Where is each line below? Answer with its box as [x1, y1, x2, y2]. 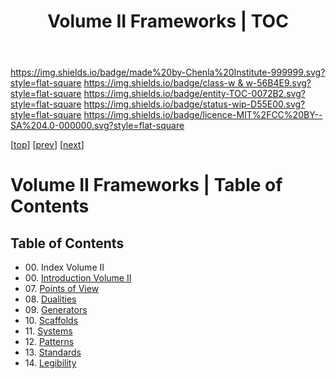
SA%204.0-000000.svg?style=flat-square [10, 120, 185, 132]
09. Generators [24, 304, 88, 316]
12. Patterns [24, 336, 75, 348]
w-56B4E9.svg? [245, 77, 312, 89]
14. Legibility [24, 357, 77, 369]
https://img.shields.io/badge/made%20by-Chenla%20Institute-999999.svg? [10, 66, 326, 79]
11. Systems [24, 325, 73, 337]
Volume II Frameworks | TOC [47, 10, 289, 33]
